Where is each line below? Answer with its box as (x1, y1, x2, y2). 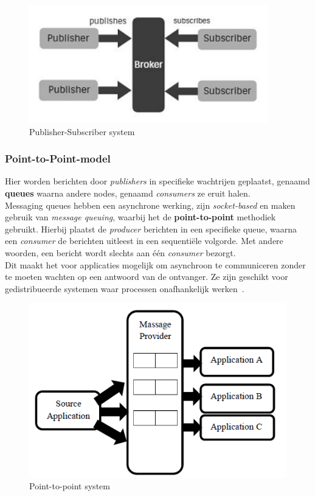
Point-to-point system (29, 480, 110, 492)
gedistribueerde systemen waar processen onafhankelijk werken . (5, 282, 244, 295)
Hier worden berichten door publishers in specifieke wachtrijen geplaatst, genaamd (5, 175, 310, 187)
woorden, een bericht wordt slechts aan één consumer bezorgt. (5, 246, 236, 259)
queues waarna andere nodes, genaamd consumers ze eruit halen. (5, 187, 251, 199)
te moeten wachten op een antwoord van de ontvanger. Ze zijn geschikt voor (5, 270, 288, 283)
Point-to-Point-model (5, 151, 111, 166)
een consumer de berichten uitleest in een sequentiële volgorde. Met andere (5, 234, 283, 247)
